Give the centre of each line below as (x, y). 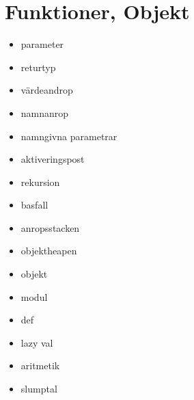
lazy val (37, 342)
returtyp (38, 67)
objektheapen (49, 251)
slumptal (39, 389)
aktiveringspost (53, 159)
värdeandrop (47, 90)
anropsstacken (50, 227)
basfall (34, 205)
